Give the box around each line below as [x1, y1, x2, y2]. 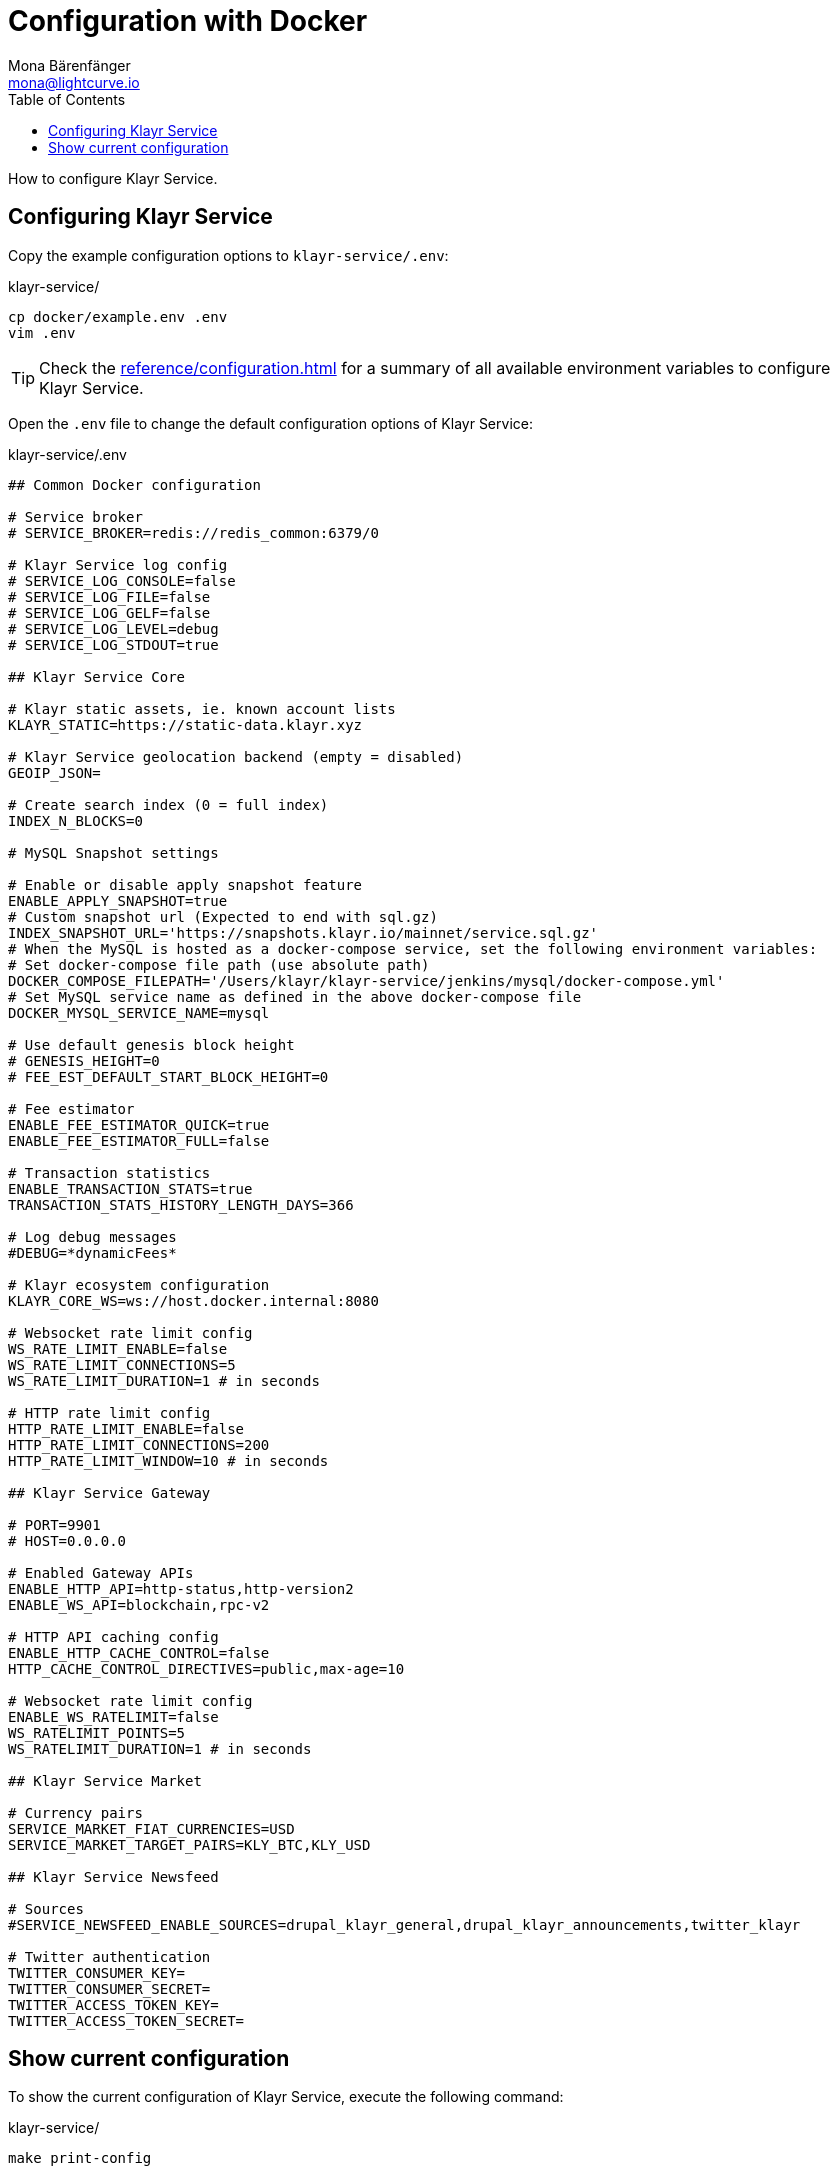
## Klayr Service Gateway [8, 1484, 211, 1501]
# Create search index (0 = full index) [8, 796, 329, 813]
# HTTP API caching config [8, 1628, 219, 1645]
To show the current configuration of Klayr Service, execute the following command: [8, 2088, 564, 2106]
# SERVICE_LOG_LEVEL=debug [8, 620, 219, 637]
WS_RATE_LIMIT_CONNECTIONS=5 [8, 1356, 236, 1373]
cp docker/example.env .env [8, 308, 228, 325]
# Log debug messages [8, 1228, 177, 1245]
